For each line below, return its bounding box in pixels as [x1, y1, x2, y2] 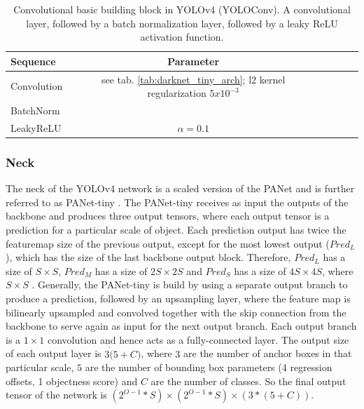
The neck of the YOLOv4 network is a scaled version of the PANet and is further [6, 181, 355, 196]
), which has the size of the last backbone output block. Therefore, [6, 250, 291, 264]
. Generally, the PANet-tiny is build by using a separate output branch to [31, 277, 348, 292]
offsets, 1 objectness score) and [6, 373, 138, 388]
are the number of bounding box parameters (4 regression [85, 360, 332, 375]
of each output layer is [6, 346, 101, 361]
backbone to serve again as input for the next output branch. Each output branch [6, 319, 357, 333]
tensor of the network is [6, 387, 107, 402]
